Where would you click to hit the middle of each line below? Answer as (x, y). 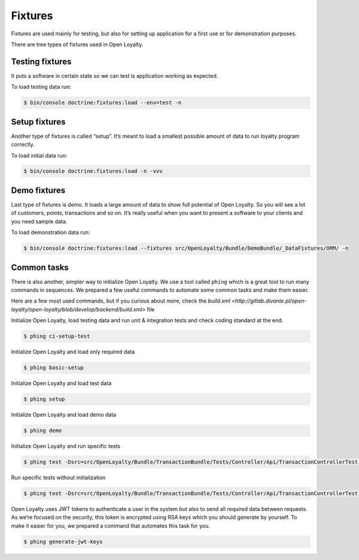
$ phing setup (44, 399)
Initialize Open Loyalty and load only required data (73, 352)
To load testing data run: (41, 87)
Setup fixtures (38, 122)
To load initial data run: (39, 155)
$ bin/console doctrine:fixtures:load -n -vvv (93, 171)
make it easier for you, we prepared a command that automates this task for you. (111, 526)
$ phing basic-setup (54, 368)
